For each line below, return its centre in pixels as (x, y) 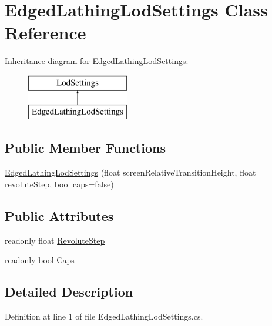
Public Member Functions (85, 148)
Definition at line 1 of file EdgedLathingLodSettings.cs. (104, 316)
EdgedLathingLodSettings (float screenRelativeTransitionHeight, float (130, 172)
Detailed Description (69, 292)
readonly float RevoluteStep (55, 240)
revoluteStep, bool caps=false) (59, 184)
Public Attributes (59, 215)
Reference (46, 33)
